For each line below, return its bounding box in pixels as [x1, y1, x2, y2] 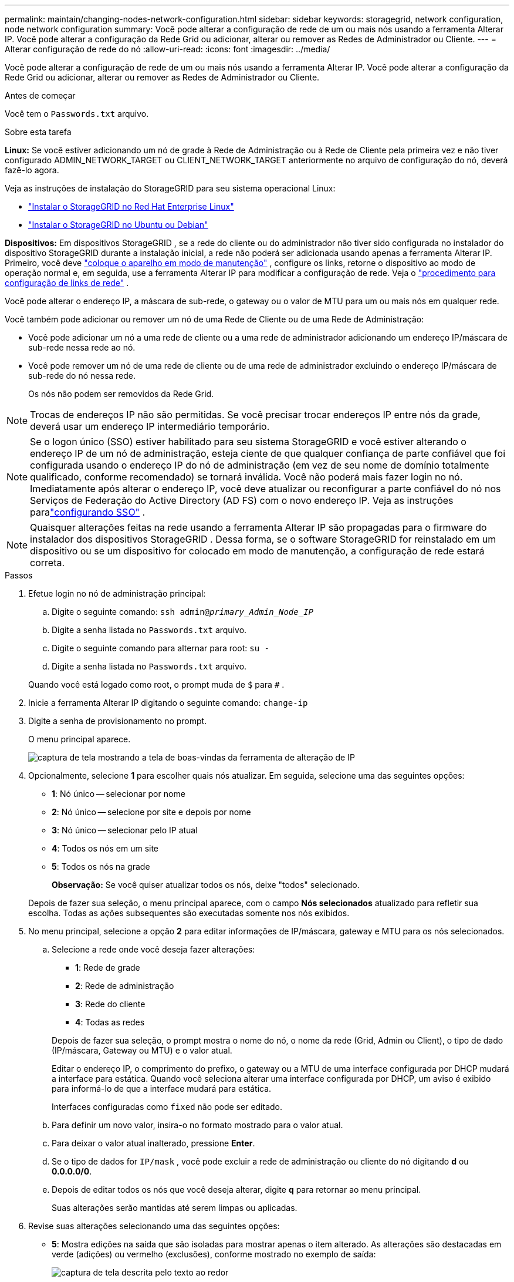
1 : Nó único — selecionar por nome [52, 789, 185, 799]
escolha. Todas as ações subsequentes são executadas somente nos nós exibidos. [28, 908, 350, 918]
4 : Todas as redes [75, 1017, 145, 1027]
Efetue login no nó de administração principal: [28, 588, 206, 598]
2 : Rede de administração [75, 981, 174, 991]
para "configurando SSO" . [30, 506, 146, 518]
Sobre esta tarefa [5, 127, 72, 137]
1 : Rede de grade [75, 963, 140, 973]
